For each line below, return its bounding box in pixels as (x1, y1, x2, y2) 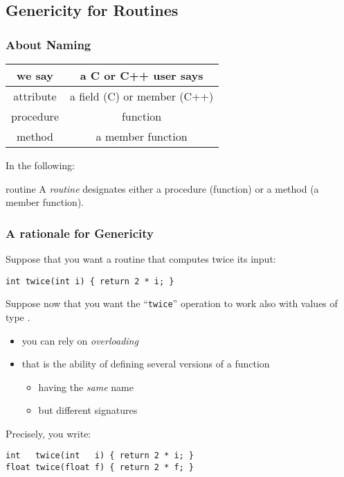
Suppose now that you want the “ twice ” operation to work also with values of (6, 296, 338, 311)
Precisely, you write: (6, 426, 91, 440)
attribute (13, 88, 57, 104)
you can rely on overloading (21, 333, 138, 347)
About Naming (6, 35, 91, 53)
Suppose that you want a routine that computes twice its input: (6, 252, 276, 266)
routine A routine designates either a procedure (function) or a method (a (6, 181, 319, 196)
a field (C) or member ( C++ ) (70, 88, 214, 104)
